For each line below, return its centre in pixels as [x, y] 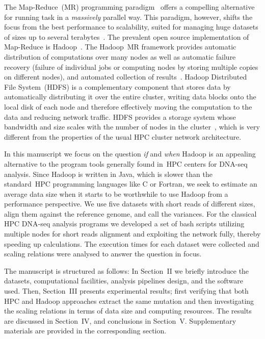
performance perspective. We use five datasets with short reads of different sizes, [130, 204]
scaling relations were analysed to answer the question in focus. [103, 254]
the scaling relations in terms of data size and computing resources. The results [128, 311]
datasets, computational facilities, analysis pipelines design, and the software [124, 281]
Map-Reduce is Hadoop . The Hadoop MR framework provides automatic [120, 47]
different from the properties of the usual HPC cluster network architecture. [123, 136]
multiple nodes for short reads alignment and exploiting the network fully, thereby [132, 234]
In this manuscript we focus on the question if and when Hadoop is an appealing [130, 154]
